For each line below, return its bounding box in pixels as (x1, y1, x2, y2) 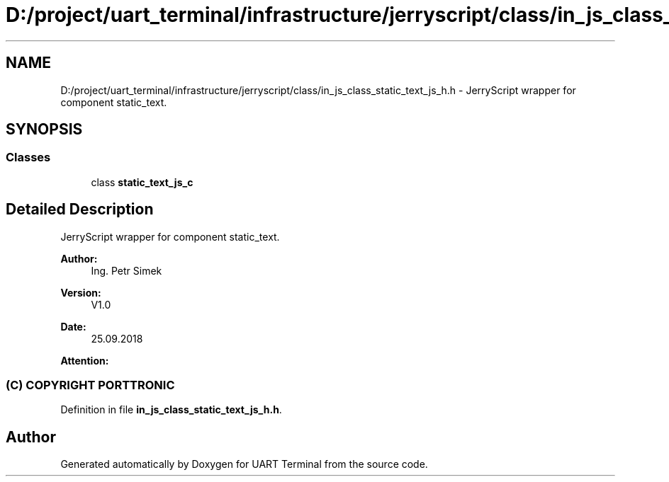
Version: (60, 286, 101, 299)
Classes (6, 150, 51, 165)
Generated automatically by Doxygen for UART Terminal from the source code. (60, 458, 428, 471)
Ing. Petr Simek (91, 264, 162, 277)
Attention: (60, 354, 109, 367)
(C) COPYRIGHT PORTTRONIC (6, 378, 175, 393)
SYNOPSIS (6, 120, 83, 139)
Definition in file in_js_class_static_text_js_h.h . (60, 403, 282, 416)
